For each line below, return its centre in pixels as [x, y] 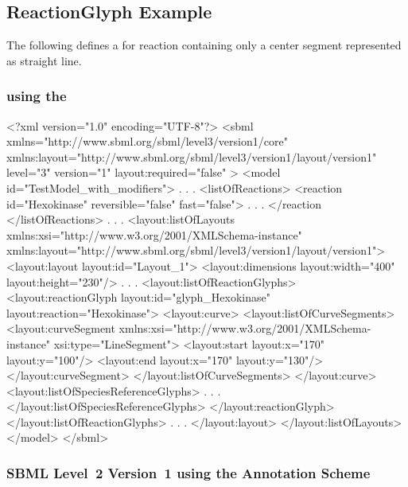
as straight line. [44, 60]
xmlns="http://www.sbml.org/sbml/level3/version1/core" [147, 141]
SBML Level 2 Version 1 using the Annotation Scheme [188, 473]
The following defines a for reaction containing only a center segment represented [204, 45]
